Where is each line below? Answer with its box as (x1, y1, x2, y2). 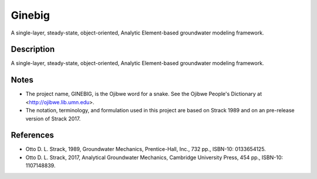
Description (11, 44, 55, 54)
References (11, 130, 54, 140)
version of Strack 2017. (25, 115, 81, 122)
